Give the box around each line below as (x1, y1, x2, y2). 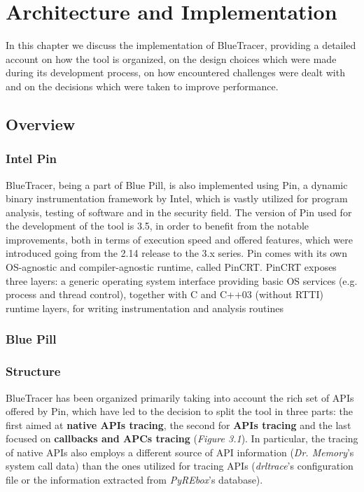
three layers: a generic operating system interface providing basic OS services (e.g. (6, 273, 358, 288)
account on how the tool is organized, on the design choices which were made (6, 51, 337, 66)
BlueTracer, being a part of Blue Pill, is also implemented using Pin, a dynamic (6, 177, 348, 192)
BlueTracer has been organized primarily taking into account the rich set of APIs (6, 390, 354, 405)
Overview (6, 113, 76, 134)
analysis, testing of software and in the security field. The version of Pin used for (6, 204, 352, 219)
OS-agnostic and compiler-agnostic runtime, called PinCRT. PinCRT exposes (6, 260, 337, 274)
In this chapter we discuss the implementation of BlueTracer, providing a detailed (6, 38, 356, 52)
